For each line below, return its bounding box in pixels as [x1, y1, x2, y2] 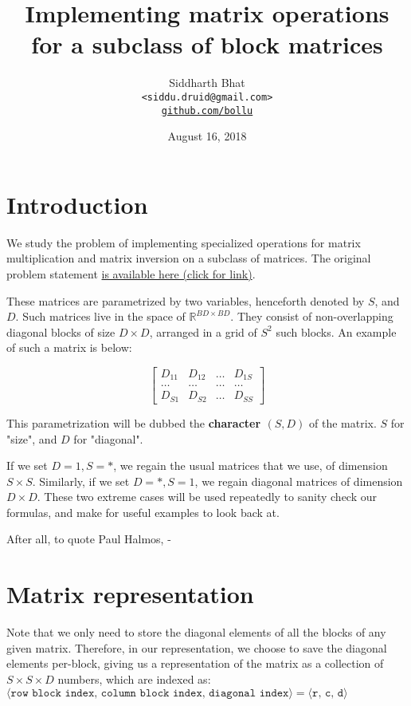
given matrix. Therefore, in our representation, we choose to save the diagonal [6, 639, 387, 656]
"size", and [6, 430, 57, 447]
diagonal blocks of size [6, 323, 115, 340]
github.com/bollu [161, 105, 253, 116]
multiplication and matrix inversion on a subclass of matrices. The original [6, 250, 371, 266]
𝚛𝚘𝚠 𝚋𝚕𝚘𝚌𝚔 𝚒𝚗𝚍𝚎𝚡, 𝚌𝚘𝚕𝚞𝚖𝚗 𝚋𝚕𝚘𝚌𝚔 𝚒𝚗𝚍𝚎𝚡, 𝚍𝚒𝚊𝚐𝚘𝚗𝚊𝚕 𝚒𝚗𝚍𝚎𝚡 [10, 687, 289, 699]
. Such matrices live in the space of [15, 308, 186, 325]
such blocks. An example [276, 323, 397, 340]
